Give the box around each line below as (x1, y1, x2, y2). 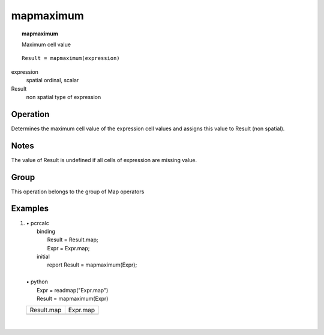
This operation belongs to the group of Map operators (11, 188, 145, 195)
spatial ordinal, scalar (26, 77, 79, 84)
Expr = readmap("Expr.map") (37, 286, 109, 294)
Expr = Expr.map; (47, 244, 90, 252)
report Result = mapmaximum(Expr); (47, 261, 137, 268)
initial (37, 253, 50, 261)
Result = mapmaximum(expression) (22, 55, 120, 62)
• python (26, 278, 48, 285)
